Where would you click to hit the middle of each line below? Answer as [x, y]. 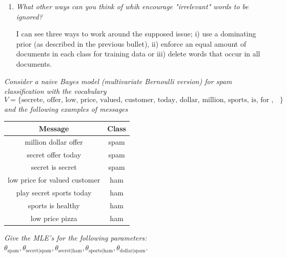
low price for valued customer [54, 180]
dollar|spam [132, 251]
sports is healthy [54, 205]
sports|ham [101, 251]
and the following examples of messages [66, 108]
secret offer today [54, 154]
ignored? [29, 16]
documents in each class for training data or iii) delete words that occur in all [138, 54]
